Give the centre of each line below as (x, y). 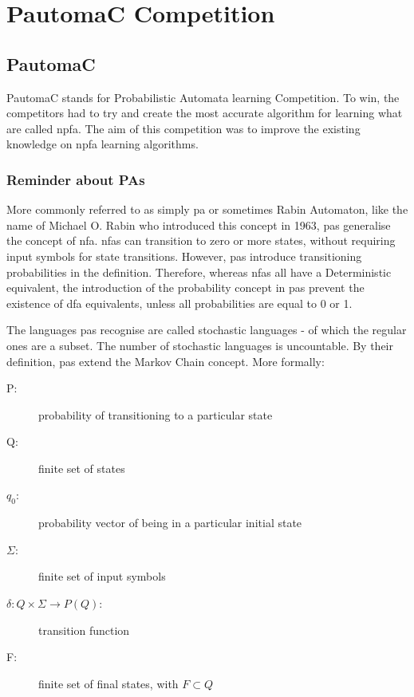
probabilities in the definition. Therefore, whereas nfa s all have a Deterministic (199, 272)
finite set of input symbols (102, 576)
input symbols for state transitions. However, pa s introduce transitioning (184, 256)
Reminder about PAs (76, 179)
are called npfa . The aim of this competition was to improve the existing (183, 128)
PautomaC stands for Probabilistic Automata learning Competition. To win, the (203, 97)
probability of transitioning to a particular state (156, 414)
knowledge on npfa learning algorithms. (103, 144)
